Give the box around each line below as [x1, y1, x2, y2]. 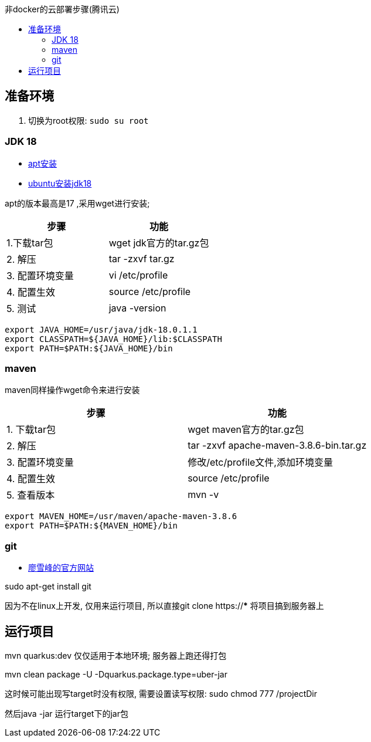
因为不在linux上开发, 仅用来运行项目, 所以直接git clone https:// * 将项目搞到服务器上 [5, 601, 324, 611]
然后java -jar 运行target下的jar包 [5, 708, 128, 719]
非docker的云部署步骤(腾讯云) [5, 4, 120, 14]
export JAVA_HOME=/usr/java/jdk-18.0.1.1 [5, 324, 198, 334]
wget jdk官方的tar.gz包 [108, 236, 209, 249]
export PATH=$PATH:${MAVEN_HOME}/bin [5, 521, 178, 531]
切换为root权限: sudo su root [28, 115, 149, 126]
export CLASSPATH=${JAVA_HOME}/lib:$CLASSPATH [5, 334, 222, 344]
